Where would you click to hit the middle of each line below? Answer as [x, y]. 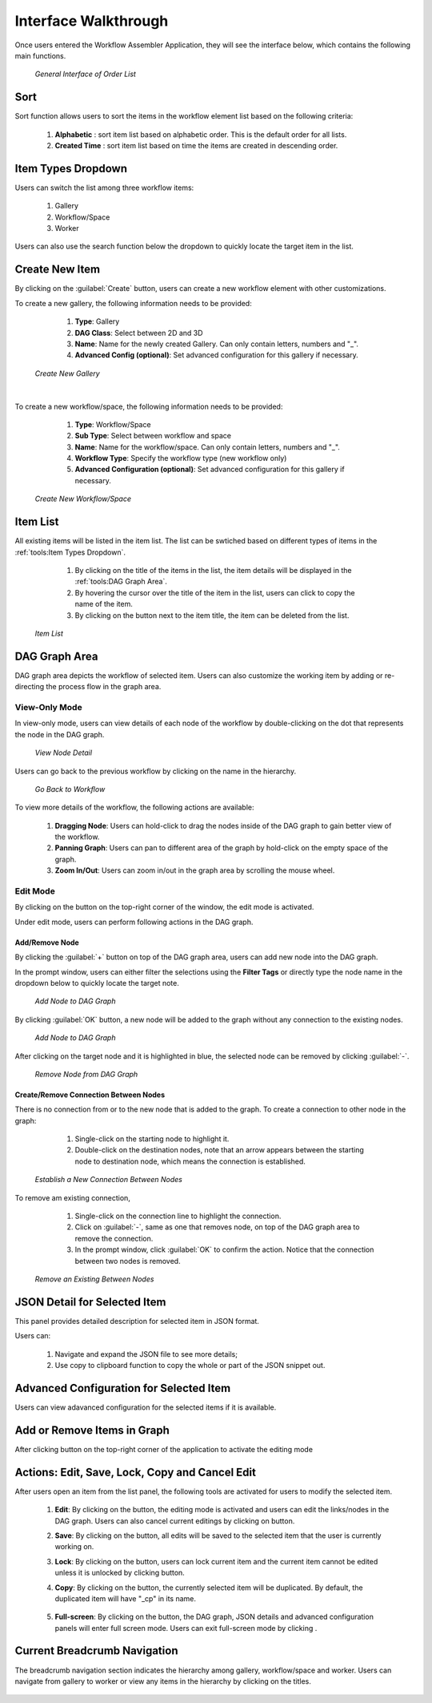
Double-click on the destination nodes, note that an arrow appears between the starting [219, 1150]
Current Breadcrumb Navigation [96, 1651]
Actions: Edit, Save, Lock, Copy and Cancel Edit [135, 1472]
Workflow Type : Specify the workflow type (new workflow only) [181, 458]
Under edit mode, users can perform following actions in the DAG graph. [134, 922]
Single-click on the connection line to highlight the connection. [178, 1216]
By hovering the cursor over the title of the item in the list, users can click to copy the [215, 592]
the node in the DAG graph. [60, 734]
